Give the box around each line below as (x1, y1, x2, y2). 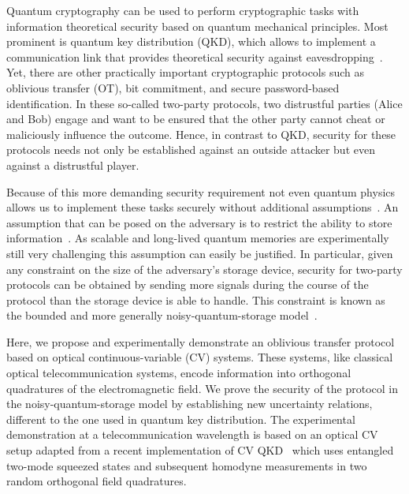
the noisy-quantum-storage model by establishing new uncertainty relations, (6, 395, 373, 412)
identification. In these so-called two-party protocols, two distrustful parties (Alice (6, 95, 403, 111)
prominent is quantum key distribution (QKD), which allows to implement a (6, 33, 376, 50)
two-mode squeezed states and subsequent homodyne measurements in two (6, 457, 367, 473)
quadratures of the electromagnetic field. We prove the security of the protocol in (6, 380, 398, 396)
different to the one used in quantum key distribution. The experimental (6, 410, 355, 427)
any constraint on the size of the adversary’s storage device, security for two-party (6, 260, 403, 277)
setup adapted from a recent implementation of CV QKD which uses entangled (6, 442, 394, 458)
